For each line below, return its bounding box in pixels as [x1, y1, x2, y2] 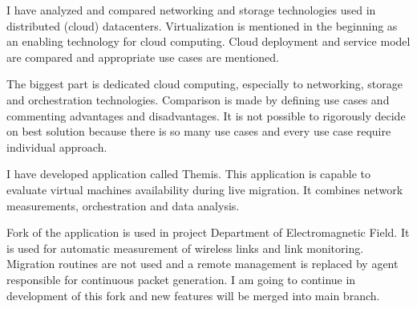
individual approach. [6, 138, 107, 155]
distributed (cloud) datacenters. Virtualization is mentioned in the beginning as [6, 17, 398, 34]
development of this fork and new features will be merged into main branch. [6, 287, 380, 303]
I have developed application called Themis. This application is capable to [6, 165, 371, 182]
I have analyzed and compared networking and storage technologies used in [6, 2, 376, 18]
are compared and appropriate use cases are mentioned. [6, 48, 279, 65]
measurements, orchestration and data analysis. [6, 197, 240, 213]
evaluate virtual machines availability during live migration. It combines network [6, 181, 403, 197]
